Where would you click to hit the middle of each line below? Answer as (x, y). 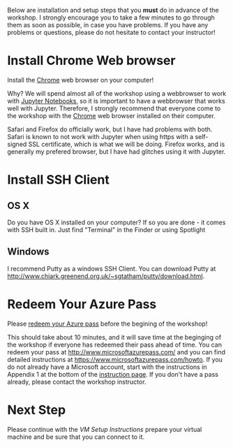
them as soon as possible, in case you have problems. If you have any (108, 25)
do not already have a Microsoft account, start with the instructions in (107, 367)
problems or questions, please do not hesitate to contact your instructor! (111, 32)
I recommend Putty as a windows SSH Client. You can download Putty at (112, 268)
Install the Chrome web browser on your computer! (81, 80)
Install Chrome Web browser (91, 60)
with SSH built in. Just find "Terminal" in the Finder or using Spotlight (106, 229)
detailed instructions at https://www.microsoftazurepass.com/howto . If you (115, 359)
